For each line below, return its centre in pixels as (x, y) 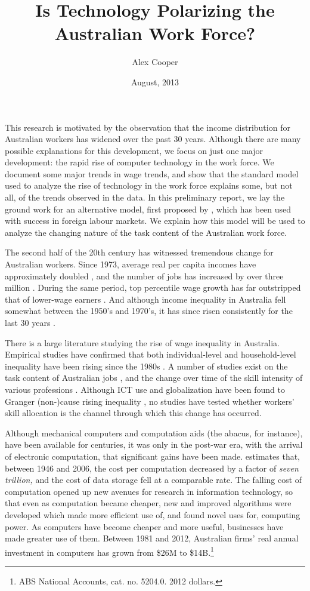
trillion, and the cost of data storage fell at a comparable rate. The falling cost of (154, 480)
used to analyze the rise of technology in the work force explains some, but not (149, 185)
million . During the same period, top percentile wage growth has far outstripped (153, 287)
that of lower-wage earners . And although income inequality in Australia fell (145, 299)
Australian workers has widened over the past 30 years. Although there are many (153, 139)
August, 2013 (155, 81)
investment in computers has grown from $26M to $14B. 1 (109, 551)
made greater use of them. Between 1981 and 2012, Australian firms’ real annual (152, 538)
